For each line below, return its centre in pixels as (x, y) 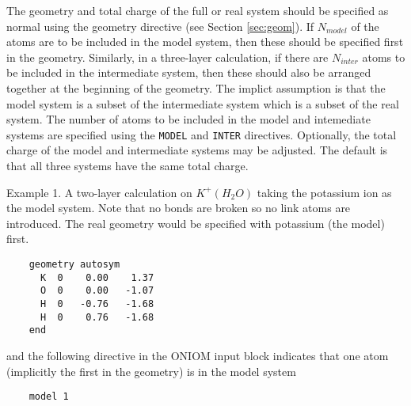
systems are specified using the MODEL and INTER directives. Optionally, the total (202, 134)
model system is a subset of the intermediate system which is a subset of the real (203, 103)
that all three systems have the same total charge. (127, 165)
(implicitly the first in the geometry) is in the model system (151, 371)
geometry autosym (74, 264)
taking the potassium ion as (324, 192)
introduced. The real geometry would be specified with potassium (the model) (196, 223)
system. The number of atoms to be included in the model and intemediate (188, 119)
